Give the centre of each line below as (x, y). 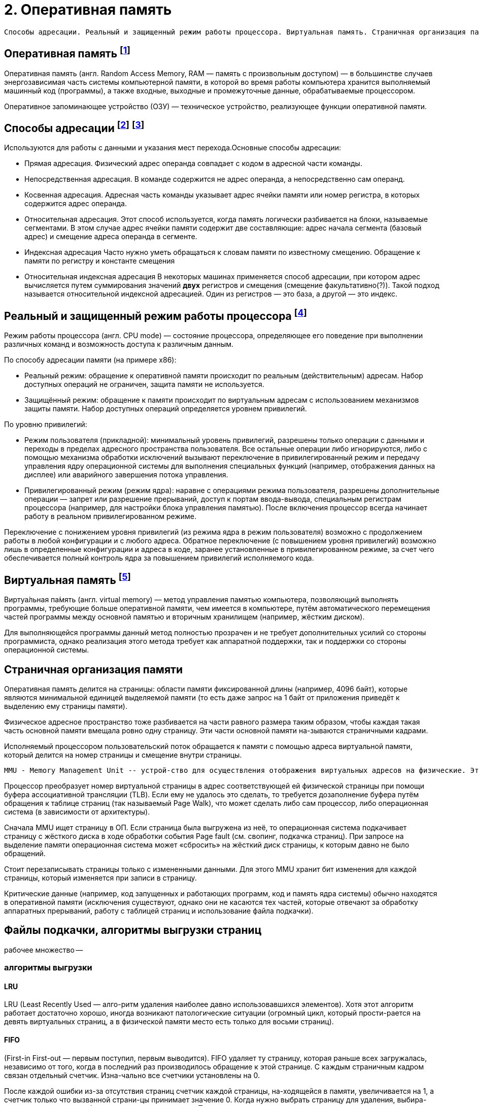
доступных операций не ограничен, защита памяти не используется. (144, 384)
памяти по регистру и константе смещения (100, 261)
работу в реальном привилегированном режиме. (111, 516)
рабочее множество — (44, 950)
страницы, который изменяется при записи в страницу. (100, 877)
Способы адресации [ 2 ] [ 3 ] (74, 127)
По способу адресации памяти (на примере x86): (90, 360)
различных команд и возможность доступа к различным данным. (119, 344)
